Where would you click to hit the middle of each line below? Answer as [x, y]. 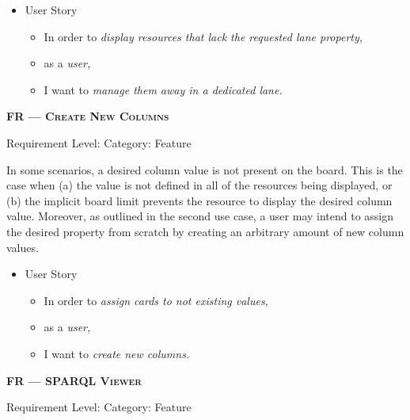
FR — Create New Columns [88, 116]
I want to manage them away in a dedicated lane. [163, 89]
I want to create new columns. [117, 353]
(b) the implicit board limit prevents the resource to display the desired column [199, 200]
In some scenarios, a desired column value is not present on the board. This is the [205, 169]
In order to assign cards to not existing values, [156, 300]
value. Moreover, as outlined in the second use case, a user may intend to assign [200, 216]
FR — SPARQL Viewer [74, 380]
